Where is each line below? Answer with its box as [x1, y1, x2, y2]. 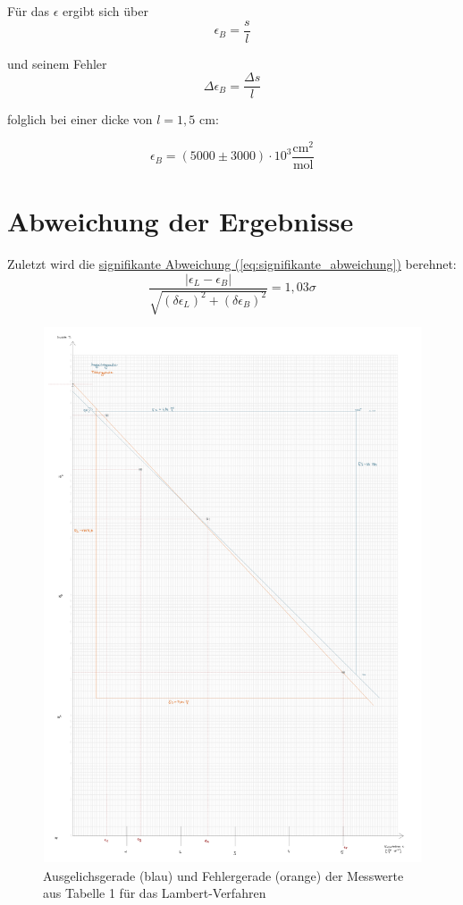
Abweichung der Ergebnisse [7, 203, 354, 239]
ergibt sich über [63, 2, 148, 20]
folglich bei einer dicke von [7, 110, 153, 129]
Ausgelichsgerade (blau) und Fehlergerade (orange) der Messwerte [43, 866, 404, 884]
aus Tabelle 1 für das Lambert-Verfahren [43, 884, 266, 902]
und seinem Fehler [7, 54, 107, 72]
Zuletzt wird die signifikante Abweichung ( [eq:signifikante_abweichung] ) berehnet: [7, 255, 457, 273]
